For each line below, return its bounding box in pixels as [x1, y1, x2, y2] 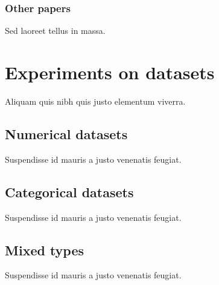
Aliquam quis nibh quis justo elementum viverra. [5, 94, 186, 107]
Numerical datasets [5, 124, 128, 143]
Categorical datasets [5, 182, 134, 201]
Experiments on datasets [5, 60, 215, 84]
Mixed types [5, 240, 84, 259]
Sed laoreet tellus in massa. [5, 24, 106, 37]
